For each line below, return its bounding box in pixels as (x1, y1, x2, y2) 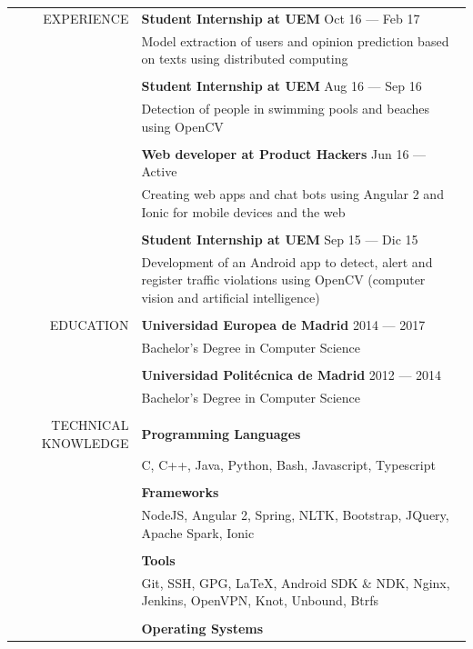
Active (141, 162, 177, 181)
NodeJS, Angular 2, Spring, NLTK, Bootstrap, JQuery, (141, 505, 449, 524)
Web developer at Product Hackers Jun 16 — (141, 144, 427, 163)
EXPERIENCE (43, 8, 129, 27)
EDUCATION (49, 315, 129, 334)
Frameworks (141, 483, 219, 502)
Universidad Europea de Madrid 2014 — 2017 (141, 315, 426, 334)
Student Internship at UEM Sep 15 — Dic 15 (141, 229, 418, 248)
